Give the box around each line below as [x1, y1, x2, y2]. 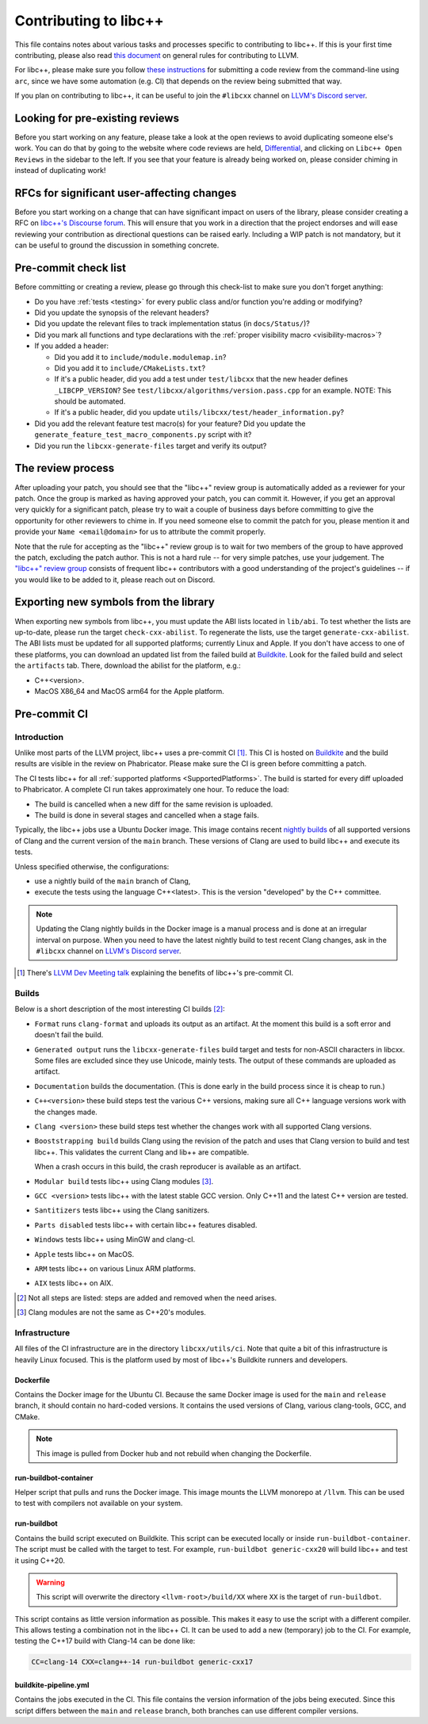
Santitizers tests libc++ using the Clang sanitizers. [34, 1205, 210, 1215]
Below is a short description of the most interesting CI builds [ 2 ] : [14, 1004, 225, 1014]
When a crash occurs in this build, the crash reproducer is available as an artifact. [34, 1162, 301, 1171]
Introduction [14, 731, 63, 742]
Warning [36, 1577, 65, 1587]
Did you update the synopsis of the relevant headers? [34, 308, 209, 317]
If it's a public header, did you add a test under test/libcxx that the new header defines [54, 374, 349, 384]
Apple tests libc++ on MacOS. [34, 1249, 135, 1259]
